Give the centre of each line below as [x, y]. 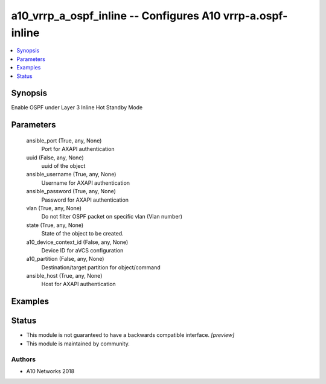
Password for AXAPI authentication [85, 200]
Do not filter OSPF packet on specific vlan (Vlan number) [112, 217]
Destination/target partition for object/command [101, 267]
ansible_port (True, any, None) [64, 140]
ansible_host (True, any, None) [64, 276]
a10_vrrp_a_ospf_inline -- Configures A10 [116, 16]
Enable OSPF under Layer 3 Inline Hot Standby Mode [77, 107]
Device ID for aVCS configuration [82, 250]
